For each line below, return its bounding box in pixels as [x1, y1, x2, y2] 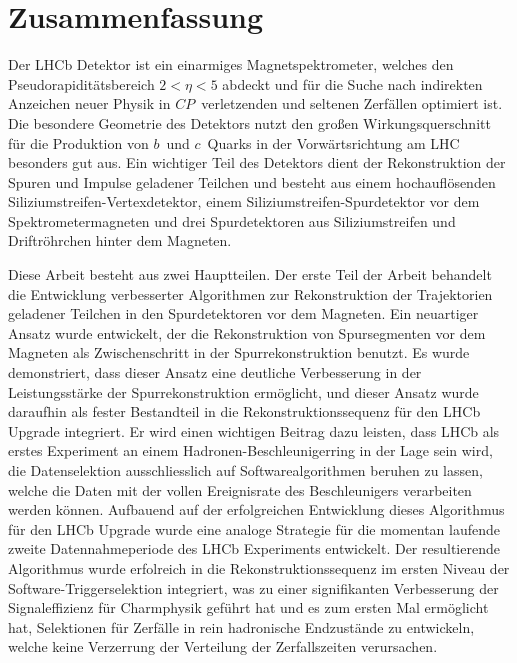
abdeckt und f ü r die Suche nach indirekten [222, 73, 483, 94]
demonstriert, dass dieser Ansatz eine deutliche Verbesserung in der [8, 362, 422, 383]
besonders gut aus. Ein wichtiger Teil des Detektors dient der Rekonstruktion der [8, 152, 506, 173]
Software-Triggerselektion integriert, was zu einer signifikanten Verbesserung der [8, 577, 499, 598]
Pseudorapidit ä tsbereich [8, 73, 155, 94]
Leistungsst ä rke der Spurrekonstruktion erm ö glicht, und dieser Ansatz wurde [8, 381, 479, 402]
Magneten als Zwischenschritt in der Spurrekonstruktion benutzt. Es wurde [8, 342, 470, 363]
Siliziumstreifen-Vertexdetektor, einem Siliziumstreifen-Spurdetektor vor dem [8, 191, 480, 212]
